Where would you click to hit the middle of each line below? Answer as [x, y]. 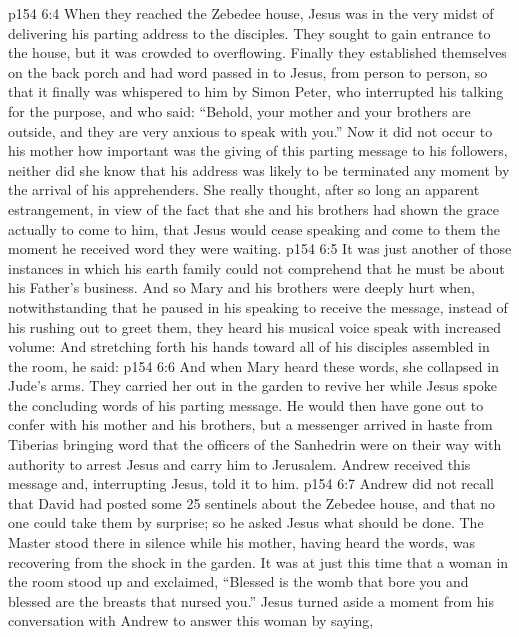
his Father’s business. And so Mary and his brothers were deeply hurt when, [241, 287]
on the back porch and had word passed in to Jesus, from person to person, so [248, 71]
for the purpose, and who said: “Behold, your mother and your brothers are [239, 110]
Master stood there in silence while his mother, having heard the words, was [241, 542]
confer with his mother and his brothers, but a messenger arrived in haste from [250, 424]
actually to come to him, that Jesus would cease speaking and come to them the [254, 228]
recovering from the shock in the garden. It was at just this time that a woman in [258, 561]
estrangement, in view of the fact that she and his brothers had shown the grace [253, 208]
